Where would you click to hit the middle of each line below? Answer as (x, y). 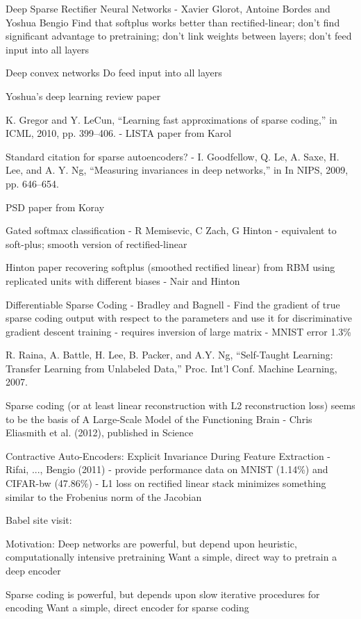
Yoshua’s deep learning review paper (83, 96)
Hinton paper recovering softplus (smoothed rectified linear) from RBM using (170, 267)
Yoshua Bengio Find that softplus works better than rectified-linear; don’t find (173, 22)
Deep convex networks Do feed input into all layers (114, 73)
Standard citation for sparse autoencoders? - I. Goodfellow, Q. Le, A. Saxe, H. (173, 156)
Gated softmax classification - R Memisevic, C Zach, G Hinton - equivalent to (171, 230)
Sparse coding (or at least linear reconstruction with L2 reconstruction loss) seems (180, 405)
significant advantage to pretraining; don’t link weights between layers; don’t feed (179, 36)
